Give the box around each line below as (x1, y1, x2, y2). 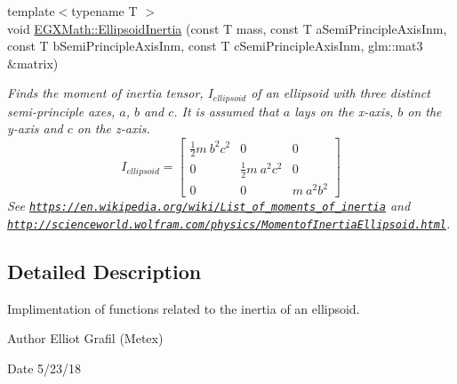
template (7, 2, 55, 20)
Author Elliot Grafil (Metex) (7, 329, 164, 348)
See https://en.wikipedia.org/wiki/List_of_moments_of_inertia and (7, 196, 411, 215)
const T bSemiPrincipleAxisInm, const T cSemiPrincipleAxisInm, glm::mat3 (7, 36, 423, 55)
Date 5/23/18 (7, 359, 82, 377)
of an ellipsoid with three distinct (251, 84, 430, 102)
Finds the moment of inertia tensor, (7, 84, 204, 102)
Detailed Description (7, 258, 202, 284)
